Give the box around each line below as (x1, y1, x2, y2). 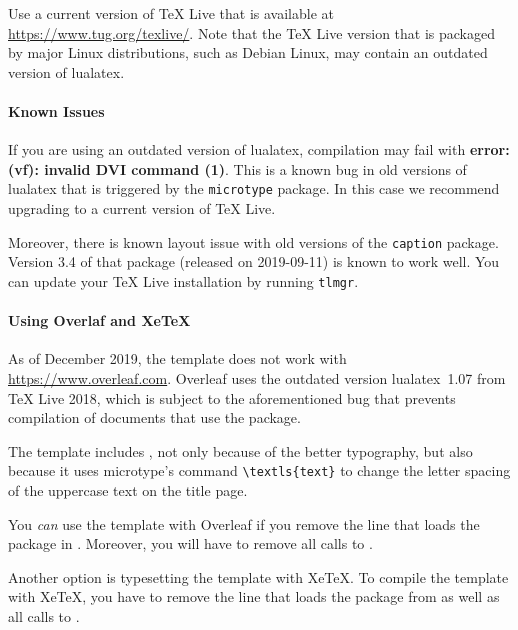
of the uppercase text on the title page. (8, 479, 248, 500)
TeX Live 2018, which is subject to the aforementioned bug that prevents (8, 387, 456, 408)
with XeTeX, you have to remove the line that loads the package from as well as (8, 586, 500, 607)
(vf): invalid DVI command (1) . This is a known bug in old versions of (8, 158, 467, 179)
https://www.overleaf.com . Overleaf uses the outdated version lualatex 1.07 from (8, 367, 506, 388)
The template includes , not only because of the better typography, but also (8, 440, 473, 461)
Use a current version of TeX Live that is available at (8, 3, 335, 23)
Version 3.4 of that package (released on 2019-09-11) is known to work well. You (8, 251, 500, 272)
